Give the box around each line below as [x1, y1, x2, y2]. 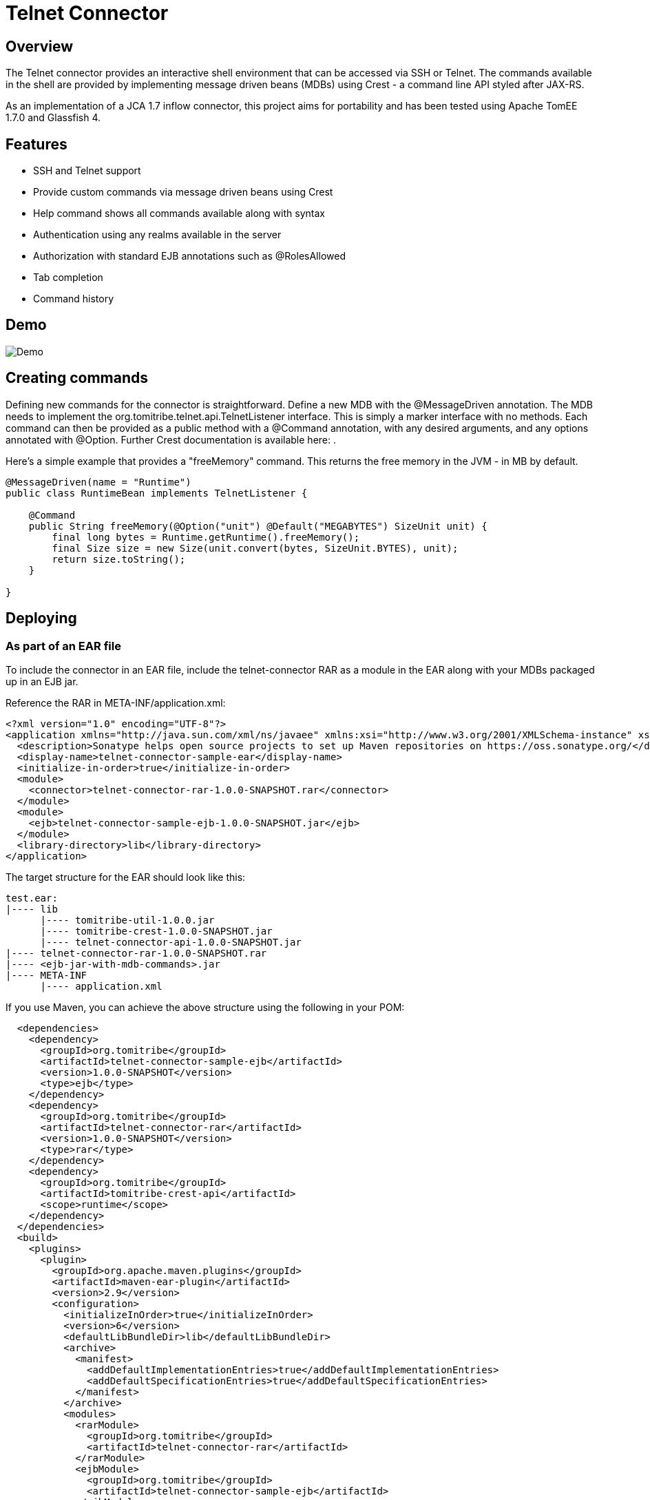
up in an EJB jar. [6, 675, 78, 687]
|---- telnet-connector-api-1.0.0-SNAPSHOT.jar [40, 936, 302, 948]
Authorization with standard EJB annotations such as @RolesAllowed [33, 250, 346, 262]
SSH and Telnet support [33, 165, 141, 177]
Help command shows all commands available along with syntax [33, 207, 325, 220]
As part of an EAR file [6, 638, 121, 653]
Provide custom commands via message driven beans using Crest [33, 186, 333, 198]
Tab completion [33, 271, 103, 284]
